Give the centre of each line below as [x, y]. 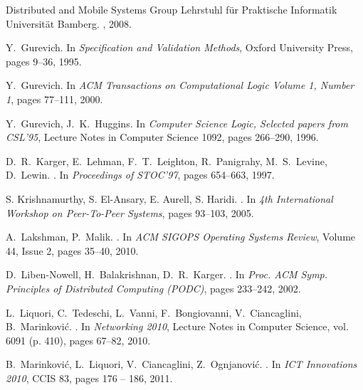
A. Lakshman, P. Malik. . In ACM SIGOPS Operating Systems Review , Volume [181, 237]
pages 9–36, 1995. [44, 61]
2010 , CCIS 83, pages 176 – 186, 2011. [89, 378]
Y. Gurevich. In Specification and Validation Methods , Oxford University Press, [179, 47]
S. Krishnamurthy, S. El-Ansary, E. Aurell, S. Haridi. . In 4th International [169, 198]
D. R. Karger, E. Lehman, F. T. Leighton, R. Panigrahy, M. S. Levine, [167, 160]
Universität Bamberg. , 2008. [69, 23]
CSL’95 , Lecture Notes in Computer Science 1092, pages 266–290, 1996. [162, 137]
